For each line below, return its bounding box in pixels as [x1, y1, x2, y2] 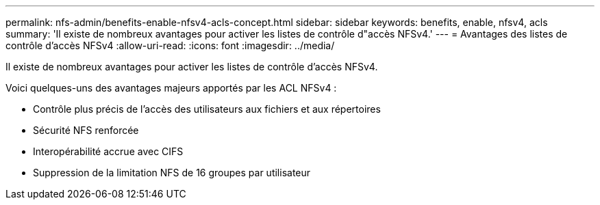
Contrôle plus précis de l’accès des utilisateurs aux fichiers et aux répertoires [33, 103, 381, 115]
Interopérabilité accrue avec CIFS [33, 146, 184, 157]
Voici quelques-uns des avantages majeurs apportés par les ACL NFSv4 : [5, 82, 337, 94]
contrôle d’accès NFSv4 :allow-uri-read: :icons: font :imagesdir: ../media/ [5, 40, 335, 51]
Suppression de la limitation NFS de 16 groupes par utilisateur [33, 167, 311, 178]
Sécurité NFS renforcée [33, 124, 139, 136]
